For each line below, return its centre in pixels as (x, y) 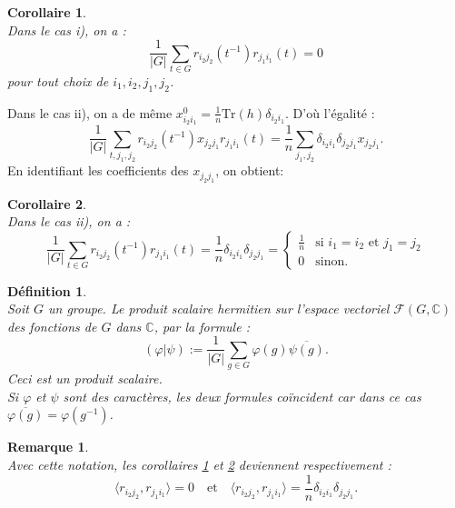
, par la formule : (202, 326)
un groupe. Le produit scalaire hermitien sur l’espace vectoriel (219, 309)
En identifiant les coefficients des (98, 170)
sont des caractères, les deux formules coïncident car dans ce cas (242, 396)
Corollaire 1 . (47, 12)
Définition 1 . (47, 290)
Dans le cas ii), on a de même (90, 112)
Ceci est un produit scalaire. (85, 379)
